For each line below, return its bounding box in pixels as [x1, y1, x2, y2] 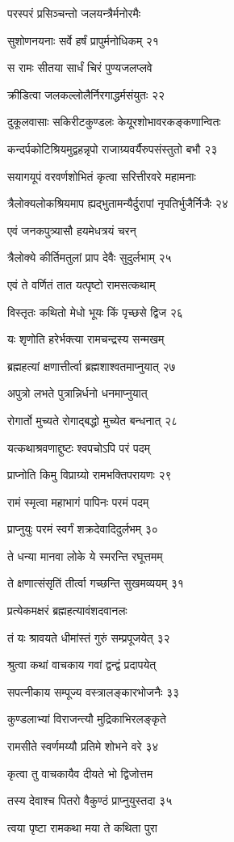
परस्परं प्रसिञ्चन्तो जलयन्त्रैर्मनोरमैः [7, 5, 141, 21]
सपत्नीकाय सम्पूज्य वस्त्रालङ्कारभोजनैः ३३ [7, 683, 179, 700]
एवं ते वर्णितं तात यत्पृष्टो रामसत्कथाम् [7, 276, 156, 293]
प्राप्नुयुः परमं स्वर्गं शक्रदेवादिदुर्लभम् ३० [7, 520, 158, 537]
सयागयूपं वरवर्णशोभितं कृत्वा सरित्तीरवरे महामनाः [7, 167, 196, 184]
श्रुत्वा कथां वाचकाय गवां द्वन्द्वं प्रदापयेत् [7, 656, 157, 673]
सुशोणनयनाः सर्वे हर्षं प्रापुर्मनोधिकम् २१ [7, 32, 159, 48]
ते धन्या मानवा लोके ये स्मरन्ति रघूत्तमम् [7, 547, 163, 564]
